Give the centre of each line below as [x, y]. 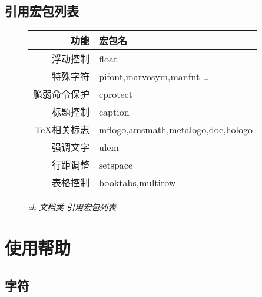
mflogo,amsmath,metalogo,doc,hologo [176, 129]
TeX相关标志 [62, 130]
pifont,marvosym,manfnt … [154, 76]
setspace [116, 164]
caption [114, 111]
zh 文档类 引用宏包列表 [72, 207]
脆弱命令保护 [62, 94]
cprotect [116, 94]
